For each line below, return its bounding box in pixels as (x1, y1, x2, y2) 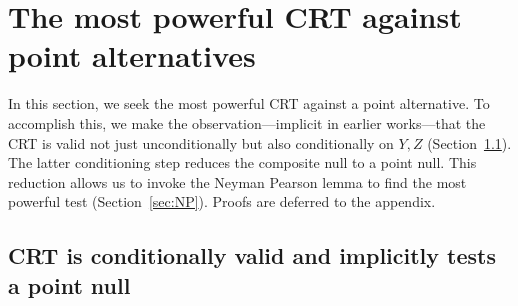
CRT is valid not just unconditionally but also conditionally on (8, 132, 394, 153)
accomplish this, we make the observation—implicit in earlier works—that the (8, 112, 486, 133)
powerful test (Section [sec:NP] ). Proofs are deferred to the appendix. (8, 191, 436, 212)
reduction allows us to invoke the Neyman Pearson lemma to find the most (8, 171, 467, 192)
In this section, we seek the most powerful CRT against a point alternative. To (8, 93, 490, 114)
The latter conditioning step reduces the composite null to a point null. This (8, 152, 477, 173)
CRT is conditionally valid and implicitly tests (8, 240, 496, 271)
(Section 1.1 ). (427, 132, 512, 153)
